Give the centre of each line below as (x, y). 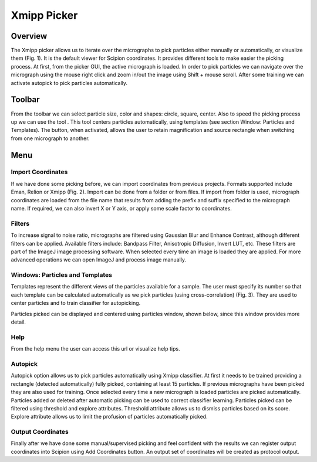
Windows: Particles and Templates (62, 275)
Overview (29, 36)
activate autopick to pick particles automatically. (69, 83)
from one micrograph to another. (50, 138)
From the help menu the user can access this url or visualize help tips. (95, 349)
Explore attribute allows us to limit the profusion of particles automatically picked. (109, 417)
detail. (18, 322)
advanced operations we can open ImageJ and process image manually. (99, 260)
